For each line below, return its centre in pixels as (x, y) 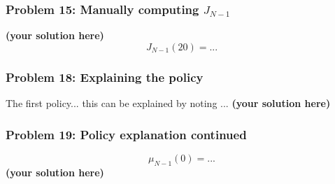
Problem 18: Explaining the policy (105, 77)
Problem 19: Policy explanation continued (126, 134)
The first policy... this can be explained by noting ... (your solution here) (168, 103)
